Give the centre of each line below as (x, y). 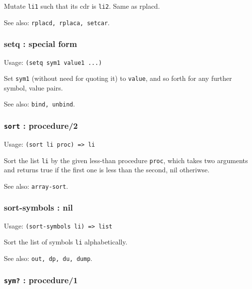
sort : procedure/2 (41, 126)
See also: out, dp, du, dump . (48, 258)
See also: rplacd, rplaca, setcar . (57, 22)
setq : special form (40, 44)
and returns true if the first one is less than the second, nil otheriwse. (107, 170)
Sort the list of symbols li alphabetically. (66, 242)
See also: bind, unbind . (39, 104)
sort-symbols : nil (39, 207)
